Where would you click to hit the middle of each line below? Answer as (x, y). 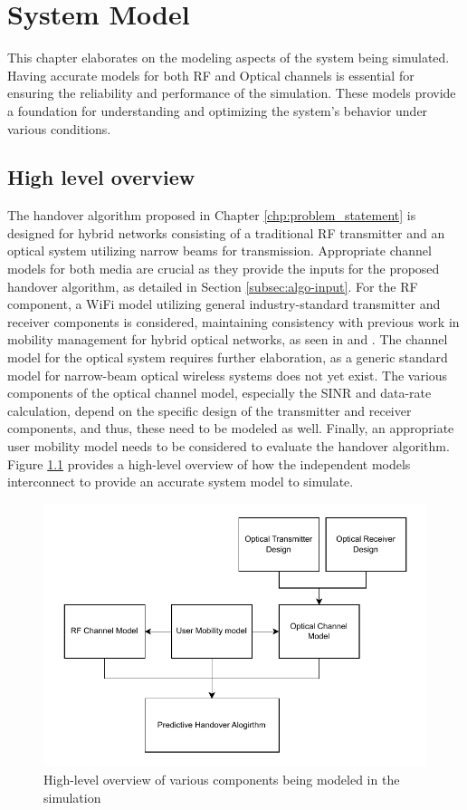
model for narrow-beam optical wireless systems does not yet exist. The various (228, 375)
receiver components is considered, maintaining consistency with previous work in (233, 321)
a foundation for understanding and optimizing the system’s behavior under (218, 110)
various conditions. (59, 128)
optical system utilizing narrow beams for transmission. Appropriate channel (219, 251)
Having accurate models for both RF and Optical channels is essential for (211, 75)
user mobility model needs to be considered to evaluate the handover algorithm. (229, 446)
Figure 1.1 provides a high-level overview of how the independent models (209, 463)
